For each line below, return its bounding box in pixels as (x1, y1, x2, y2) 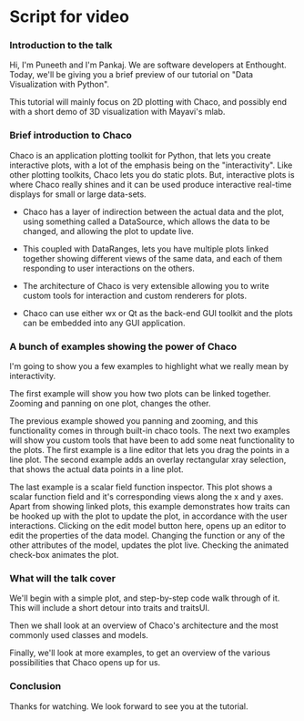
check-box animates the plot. (9, 550, 119, 561)
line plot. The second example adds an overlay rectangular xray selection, (9, 454, 287, 466)
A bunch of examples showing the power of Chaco (9, 340, 238, 353)
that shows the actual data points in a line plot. (9, 464, 184, 475)
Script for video (9, 6, 130, 27)
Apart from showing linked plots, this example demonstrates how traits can (9, 501, 290, 512)
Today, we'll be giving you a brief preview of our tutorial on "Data (9, 69, 253, 80)
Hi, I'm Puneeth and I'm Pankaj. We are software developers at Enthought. (9, 59, 287, 70)
